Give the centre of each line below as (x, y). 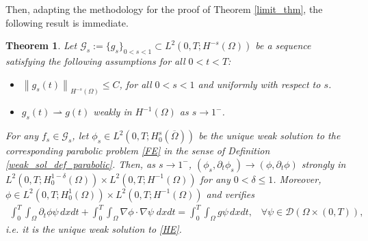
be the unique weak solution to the (270, 136)
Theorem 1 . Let (41, 45)
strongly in (324, 164)
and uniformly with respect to (259, 84)
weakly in (113, 112)
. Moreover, (297, 179)
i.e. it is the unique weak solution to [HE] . (94, 229)
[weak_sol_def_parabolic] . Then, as (80, 164)
